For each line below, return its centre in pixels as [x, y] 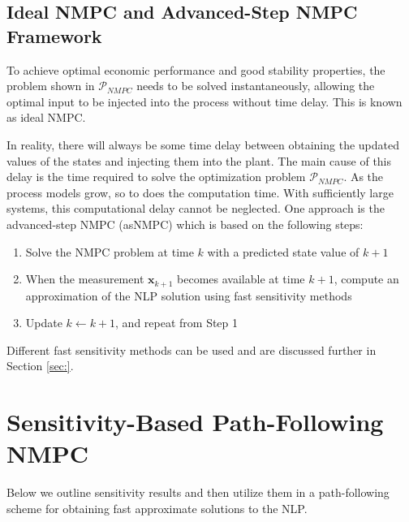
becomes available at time [241, 279]
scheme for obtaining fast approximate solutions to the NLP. [157, 508]
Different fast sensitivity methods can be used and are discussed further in [192, 349]
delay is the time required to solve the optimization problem [156, 177]
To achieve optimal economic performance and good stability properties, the [196, 69]
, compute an [366, 279]
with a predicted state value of [283, 251]
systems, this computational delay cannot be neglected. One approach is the [196, 208]
